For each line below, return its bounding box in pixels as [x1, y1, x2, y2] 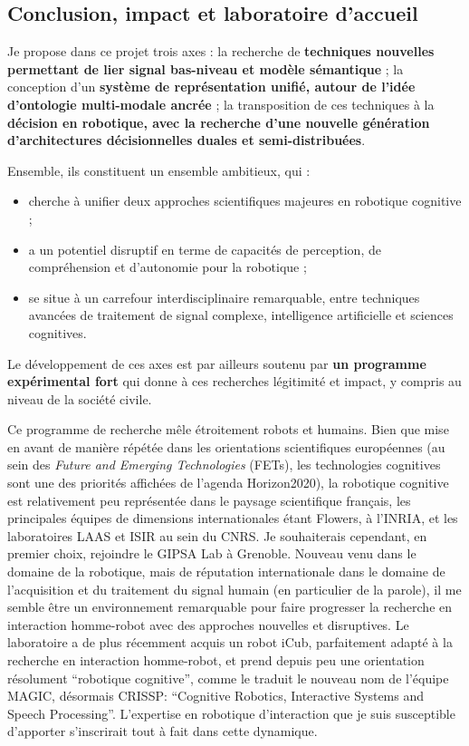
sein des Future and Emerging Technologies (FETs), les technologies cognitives [7, 455, 441, 474]
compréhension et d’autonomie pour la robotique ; [28, 257, 307, 276]
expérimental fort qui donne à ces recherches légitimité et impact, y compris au [7, 372, 462, 391]
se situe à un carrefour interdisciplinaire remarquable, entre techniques [28, 287, 420, 306]
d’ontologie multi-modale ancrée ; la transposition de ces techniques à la [7, 94, 435, 113]
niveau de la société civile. [7, 389, 152, 408]
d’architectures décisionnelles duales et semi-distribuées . [7, 131, 366, 150]
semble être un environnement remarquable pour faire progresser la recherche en [7, 597, 453, 616]
